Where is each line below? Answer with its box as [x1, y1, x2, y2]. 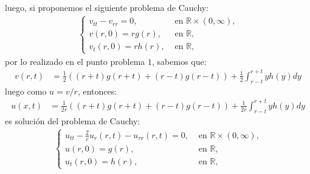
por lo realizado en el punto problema [5, 55, 145, 67]
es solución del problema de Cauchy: [5, 114, 140, 127]
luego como [5, 84, 47, 97]
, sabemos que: [152, 55, 207, 67]
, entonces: [77, 84, 117, 97]
